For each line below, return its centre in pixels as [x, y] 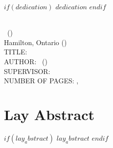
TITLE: [16, 52]
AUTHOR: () [26, 61]
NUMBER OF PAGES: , [41, 81]
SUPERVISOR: [27, 71]
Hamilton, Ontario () [35, 42]
